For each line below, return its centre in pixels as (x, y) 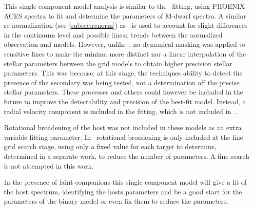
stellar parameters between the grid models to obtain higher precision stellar (118, 63)
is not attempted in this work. (49, 165)
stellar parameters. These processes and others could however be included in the (124, 92)
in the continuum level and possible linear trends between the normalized (113, 34)
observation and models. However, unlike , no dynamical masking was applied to (125, 44)
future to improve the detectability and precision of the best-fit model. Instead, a (125, 101)
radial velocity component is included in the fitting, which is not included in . (120, 111)
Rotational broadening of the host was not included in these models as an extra (123, 127)
